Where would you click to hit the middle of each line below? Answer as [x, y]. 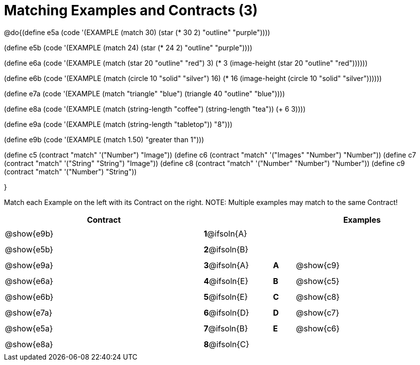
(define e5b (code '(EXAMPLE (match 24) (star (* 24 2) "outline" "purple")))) [128, 47]
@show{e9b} [29, 233]
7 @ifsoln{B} [226, 328]
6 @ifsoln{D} [227, 312]
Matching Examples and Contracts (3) [131, 10]
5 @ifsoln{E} [226, 297]
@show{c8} [318, 297]
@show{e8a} [29, 344]
